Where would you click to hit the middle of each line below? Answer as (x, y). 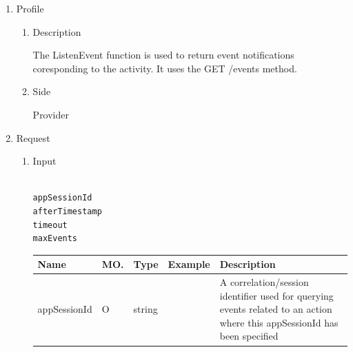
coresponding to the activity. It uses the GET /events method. (165, 68)
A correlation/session (264, 282)
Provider (51, 114)
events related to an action (276, 309)
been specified (249, 336)
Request (33, 137)
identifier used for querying (276, 295)
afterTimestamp (67, 211)
